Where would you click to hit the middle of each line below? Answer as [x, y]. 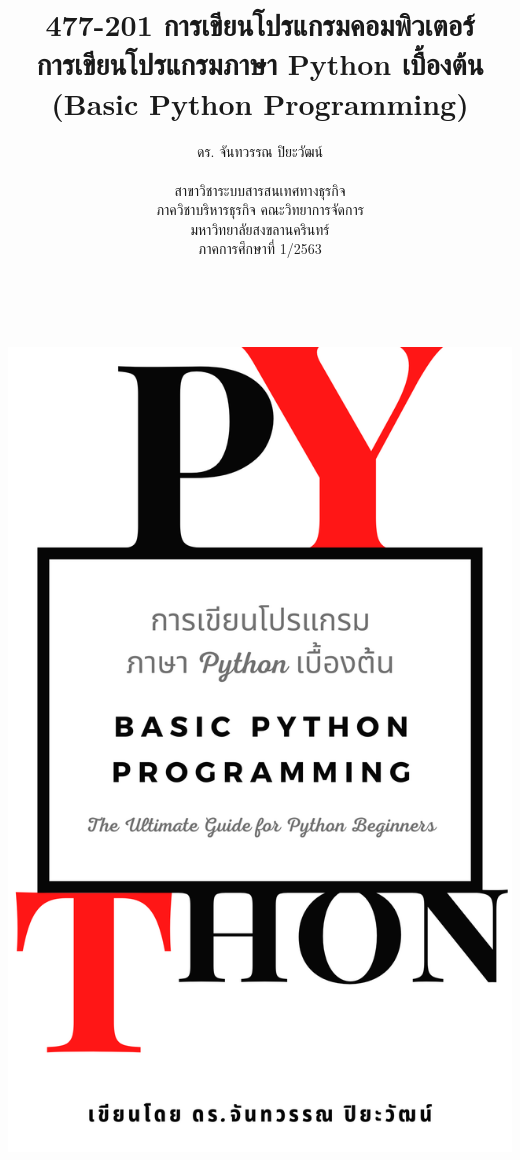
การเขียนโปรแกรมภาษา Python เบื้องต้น [260, 63]
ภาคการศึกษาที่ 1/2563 [260, 248]
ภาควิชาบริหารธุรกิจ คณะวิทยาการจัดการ [260, 209]
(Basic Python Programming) [260, 102]
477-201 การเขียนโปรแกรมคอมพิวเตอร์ [260, 24]
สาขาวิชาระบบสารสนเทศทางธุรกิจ [260, 189]
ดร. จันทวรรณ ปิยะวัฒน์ [259, 150]
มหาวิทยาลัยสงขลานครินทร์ [260, 228]
